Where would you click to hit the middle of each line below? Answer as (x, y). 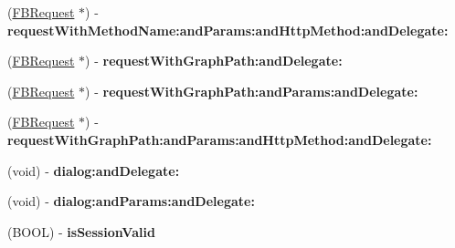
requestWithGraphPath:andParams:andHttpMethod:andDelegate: (220, 139)
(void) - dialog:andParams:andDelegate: (131, 201)
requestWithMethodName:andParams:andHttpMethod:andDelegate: (228, 30)
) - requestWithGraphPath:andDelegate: (214, 61)
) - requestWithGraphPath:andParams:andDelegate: (252, 91)
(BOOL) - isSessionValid (81, 231)
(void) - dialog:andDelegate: (94, 170)
